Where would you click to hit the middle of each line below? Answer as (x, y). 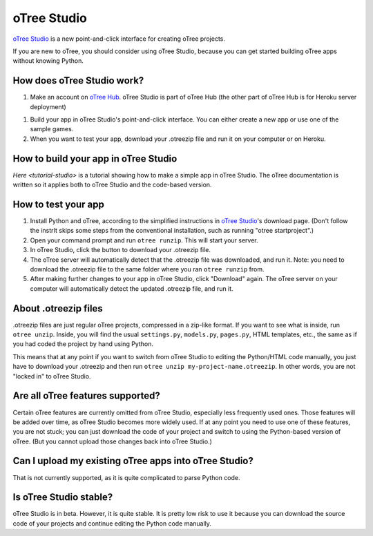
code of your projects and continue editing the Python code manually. (112, 523)
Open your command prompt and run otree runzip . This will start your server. (144, 240)
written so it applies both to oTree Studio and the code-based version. (112, 185)
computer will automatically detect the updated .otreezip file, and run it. (132, 288)
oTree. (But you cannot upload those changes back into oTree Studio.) (112, 441)
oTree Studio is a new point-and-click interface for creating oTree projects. (119, 39)
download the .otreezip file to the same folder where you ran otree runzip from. (147, 269)
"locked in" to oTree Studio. (52, 376)
